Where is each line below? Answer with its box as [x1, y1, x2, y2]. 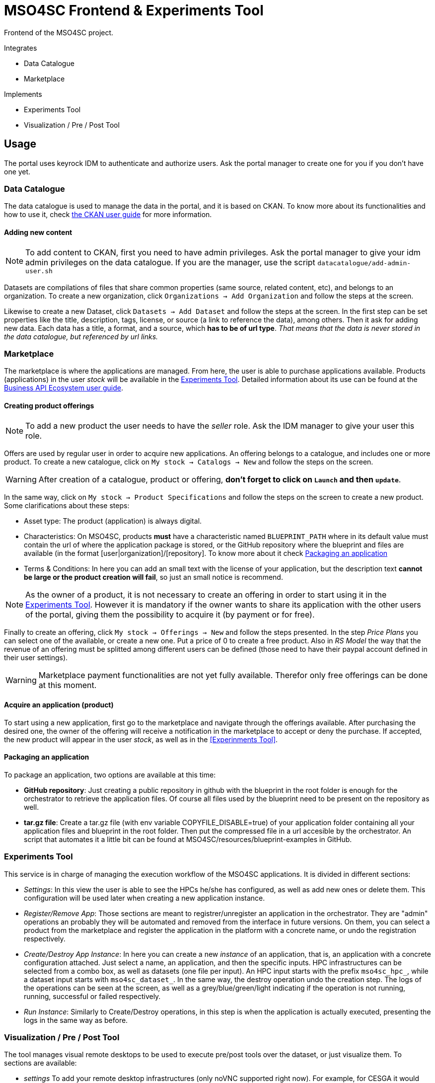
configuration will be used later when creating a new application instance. [24, 893, 265, 902]
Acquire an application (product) [4, 700, 114, 709]
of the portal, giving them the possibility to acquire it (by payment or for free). [25, 609, 315, 619]
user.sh [25, 267, 53, 275]
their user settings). [4, 653, 68, 662]
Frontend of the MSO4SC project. [4, 28, 114, 37]
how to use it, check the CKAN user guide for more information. [4, 210, 212, 219]
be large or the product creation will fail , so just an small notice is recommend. [24, 572, 283, 581]
